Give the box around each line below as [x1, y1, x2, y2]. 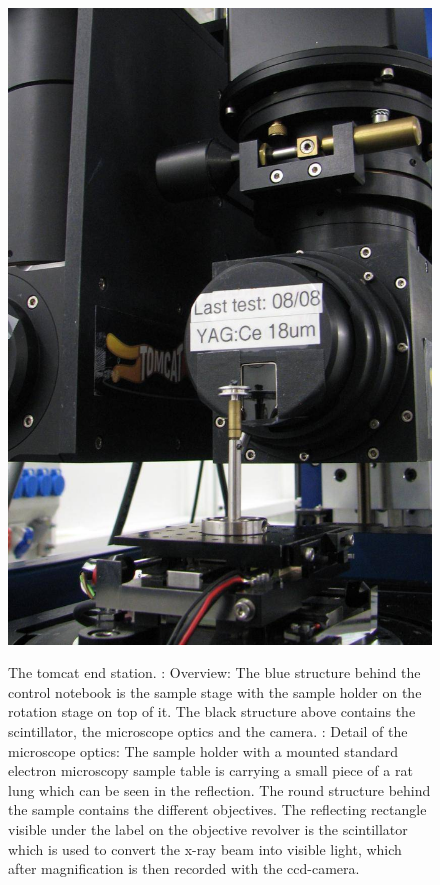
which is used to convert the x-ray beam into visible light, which [8, 838, 402, 859]
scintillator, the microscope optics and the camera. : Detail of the [8, 720, 408, 741]
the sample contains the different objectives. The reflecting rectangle [8, 799, 427, 820]
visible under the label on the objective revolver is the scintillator [8, 818, 408, 839]
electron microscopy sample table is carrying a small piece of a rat [8, 760, 413, 781]
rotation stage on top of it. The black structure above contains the [8, 701, 416, 722]
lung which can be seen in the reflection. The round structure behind [8, 779, 431, 800]
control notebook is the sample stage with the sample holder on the [8, 681, 422, 702]
